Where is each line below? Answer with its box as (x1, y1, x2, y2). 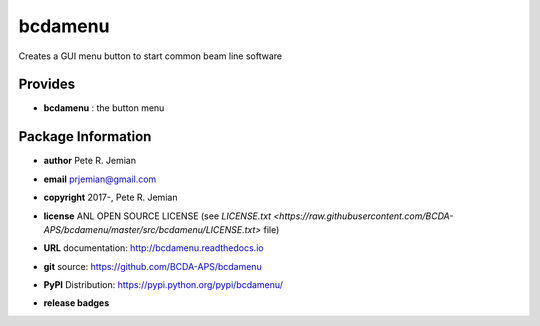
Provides (18, 76, 75, 93)
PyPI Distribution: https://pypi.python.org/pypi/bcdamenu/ (43, 279, 284, 291)
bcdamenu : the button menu (43, 102, 165, 114)
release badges (43, 297, 110, 309)
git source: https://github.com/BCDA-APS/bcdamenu (43, 260, 262, 272)
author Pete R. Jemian (43, 155, 137, 167)
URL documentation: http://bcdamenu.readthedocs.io (43, 242, 264, 254)
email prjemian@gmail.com (43, 173, 157, 185)
